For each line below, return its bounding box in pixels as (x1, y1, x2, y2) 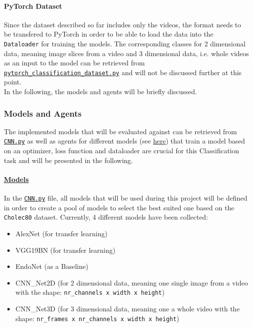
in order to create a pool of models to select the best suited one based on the (4, 202, 234, 212)
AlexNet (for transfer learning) (15, 228, 107, 239)
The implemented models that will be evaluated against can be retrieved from (4, 126, 237, 136)
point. (4, 77, 21, 87)
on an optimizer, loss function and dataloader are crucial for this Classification (4, 145, 239, 156)
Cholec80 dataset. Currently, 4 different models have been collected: (4, 212, 208, 222)
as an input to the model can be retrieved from (4, 58, 145, 68)
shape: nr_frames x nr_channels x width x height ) (15, 313, 179, 323)
